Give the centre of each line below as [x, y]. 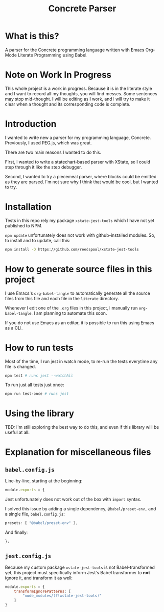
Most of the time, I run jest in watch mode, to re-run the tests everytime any [81, 361]
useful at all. [17, 432]
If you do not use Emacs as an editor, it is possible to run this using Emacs [80, 323]
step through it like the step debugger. [44, 167]
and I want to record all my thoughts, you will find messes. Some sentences [81, 93]
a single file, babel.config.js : [35, 514]
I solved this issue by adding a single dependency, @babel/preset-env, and [81, 509]
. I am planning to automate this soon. [69, 313]
